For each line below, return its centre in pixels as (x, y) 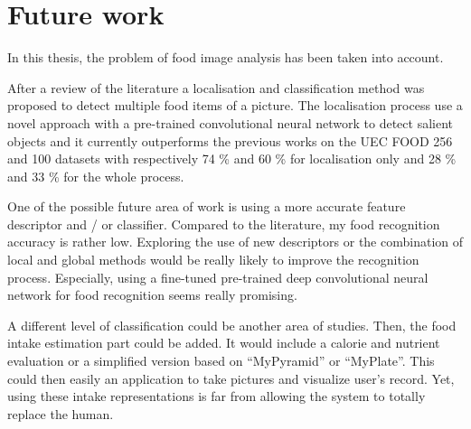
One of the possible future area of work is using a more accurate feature (207, 206)
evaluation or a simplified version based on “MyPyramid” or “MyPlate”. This (221, 361)
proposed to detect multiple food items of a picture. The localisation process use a (235, 105)
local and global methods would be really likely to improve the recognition (213, 260)
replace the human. (61, 413)
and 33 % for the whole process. (96, 176)
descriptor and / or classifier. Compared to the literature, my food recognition (224, 224)
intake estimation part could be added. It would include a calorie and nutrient (224, 343)
